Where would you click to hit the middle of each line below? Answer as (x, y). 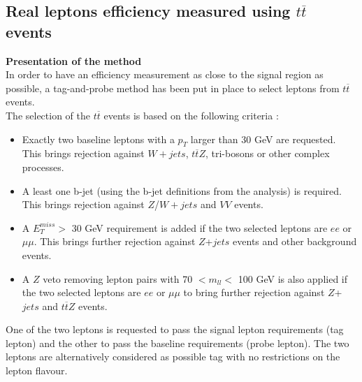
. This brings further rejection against (115, 241)
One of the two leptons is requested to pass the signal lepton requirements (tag (175, 329)
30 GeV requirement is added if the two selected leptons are (200, 227)
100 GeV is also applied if (292, 278)
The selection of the (48, 115)
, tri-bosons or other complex (267, 153)
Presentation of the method (74, 60)
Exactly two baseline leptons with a (98, 139)
